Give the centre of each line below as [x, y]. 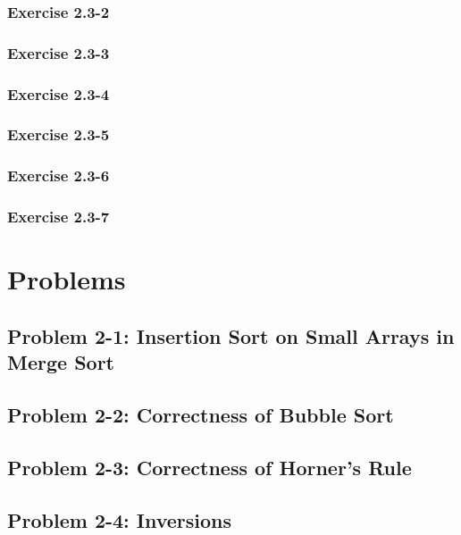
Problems [67, 279]
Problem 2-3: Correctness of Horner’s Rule [210, 467]
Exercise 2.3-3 [59, 52]
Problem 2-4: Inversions [120, 519]
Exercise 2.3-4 [59, 93]
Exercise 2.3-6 [59, 176]
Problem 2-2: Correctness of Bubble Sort [201, 414]
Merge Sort [61, 362]
